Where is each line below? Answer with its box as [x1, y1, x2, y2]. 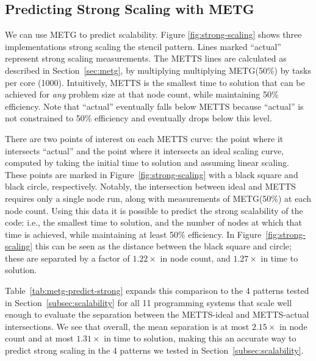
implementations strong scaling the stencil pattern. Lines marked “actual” [5, 40, 281, 52]
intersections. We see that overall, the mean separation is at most [5, 320, 250, 332]
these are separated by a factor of [5, 251, 130, 264]
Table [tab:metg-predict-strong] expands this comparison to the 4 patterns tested [5, 284, 309, 297]
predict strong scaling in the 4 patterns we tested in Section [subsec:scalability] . [5, 344, 304, 357]
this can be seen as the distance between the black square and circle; [35, 240, 292, 252]
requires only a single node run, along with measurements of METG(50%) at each [5, 191, 312, 204]
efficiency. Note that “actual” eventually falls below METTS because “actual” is [5, 99, 304, 112]
